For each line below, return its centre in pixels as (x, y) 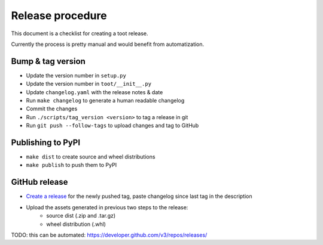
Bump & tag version (48, 61)
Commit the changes (52, 109)
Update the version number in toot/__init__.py (89, 84)
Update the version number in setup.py (76, 75)
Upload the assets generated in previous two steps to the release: (107, 207)
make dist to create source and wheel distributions (91, 157)
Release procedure (59, 15)
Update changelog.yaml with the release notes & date (95, 92)
